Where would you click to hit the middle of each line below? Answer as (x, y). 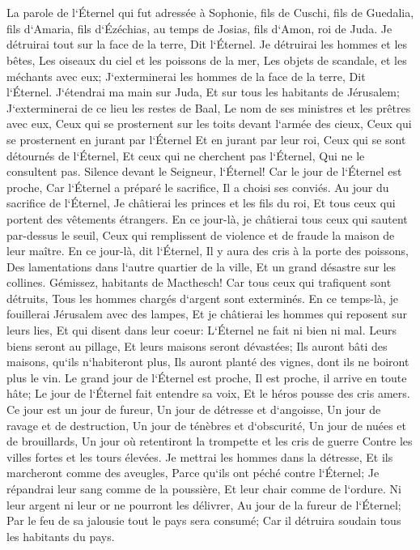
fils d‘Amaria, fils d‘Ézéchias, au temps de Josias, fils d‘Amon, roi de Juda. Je (199, 28)
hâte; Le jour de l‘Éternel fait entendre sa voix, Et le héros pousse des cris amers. (208, 393)
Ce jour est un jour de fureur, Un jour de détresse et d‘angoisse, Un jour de (194, 409)
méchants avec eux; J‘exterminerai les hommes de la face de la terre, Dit (186, 76)
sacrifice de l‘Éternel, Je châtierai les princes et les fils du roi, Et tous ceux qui (201, 203)
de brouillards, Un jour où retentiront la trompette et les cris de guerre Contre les (210, 441)
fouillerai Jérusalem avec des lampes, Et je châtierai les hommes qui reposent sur (207, 314)
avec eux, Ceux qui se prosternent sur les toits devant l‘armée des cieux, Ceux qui (209, 124)
